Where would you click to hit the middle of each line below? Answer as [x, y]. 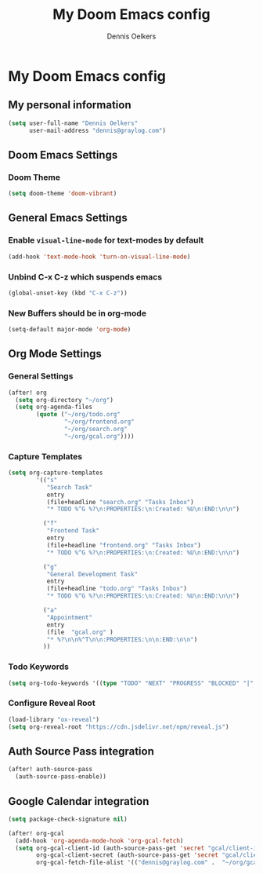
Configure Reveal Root [52, 703]
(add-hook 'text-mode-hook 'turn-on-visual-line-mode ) [99, 257]
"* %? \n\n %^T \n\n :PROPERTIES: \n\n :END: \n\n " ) [122, 639]
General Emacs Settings [68, 218]
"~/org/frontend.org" [99, 422]
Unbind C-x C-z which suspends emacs [85, 276]
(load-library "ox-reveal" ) [54, 719]
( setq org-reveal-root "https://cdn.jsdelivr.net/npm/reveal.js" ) [119, 727]
